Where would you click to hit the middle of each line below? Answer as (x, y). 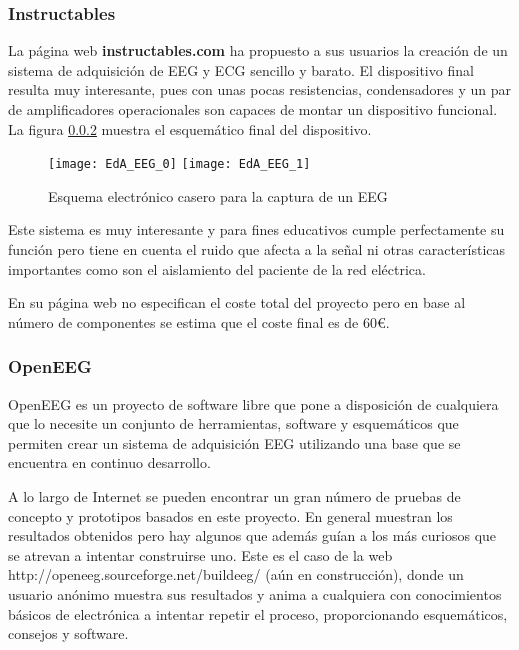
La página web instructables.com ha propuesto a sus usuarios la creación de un (258, 50)
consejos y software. (68, 633)
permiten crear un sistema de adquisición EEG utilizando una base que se (234, 442)
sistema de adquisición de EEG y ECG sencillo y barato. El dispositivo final (241, 69)
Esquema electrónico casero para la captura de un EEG (218, 195)
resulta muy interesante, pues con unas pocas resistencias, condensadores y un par (259, 89)
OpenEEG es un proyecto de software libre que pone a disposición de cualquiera (253, 403)
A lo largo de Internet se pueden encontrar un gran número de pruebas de (234, 496)
